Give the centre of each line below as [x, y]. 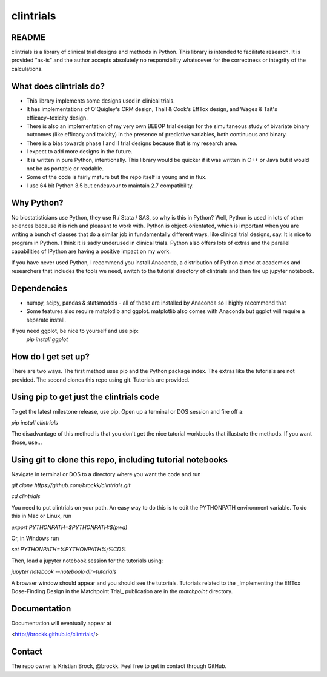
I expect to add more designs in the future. [79, 152]
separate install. [46, 320]
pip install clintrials [35, 422]
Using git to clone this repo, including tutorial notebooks [120, 460]
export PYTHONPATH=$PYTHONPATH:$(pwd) [69, 527]
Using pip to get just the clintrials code [85, 397]
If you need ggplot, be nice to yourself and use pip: [75, 331]
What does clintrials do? [58, 86]
